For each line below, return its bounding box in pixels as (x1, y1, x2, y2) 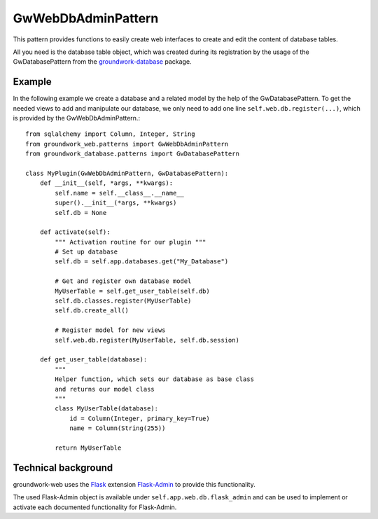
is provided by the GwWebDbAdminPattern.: (13, 114, 140, 123)
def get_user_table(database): (39, 356, 148, 364)
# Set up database (55, 248, 118, 256)
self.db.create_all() (55, 307, 129, 314)
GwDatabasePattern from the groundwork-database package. (13, 57, 192, 66)
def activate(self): (39, 228, 111, 236)
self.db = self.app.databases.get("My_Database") (55, 258, 229, 265)
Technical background (13, 462, 113, 473)
